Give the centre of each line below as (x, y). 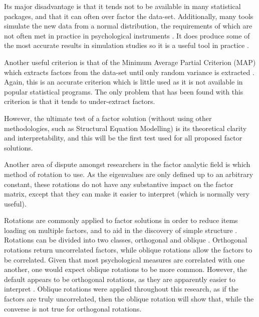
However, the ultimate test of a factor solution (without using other (108, 118)
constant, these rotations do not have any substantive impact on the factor (119, 184)
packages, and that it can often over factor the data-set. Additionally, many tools (129, 16)
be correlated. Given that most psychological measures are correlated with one (124, 259)
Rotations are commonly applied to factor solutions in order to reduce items (121, 220)
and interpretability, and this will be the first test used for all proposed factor (123, 138)
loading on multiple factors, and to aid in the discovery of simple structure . (121, 230)
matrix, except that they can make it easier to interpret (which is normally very (127, 194)
